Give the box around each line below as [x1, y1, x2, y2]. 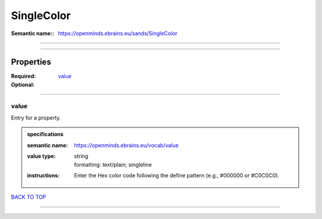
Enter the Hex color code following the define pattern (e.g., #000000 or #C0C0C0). [74, 171, 280, 179]
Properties [11, 57, 51, 67]
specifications [27, 131, 64, 138]
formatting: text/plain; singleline [74, 161, 152, 168]
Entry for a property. [11, 114, 61, 121]
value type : [27, 152, 56, 160]
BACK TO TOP [11, 193, 47, 201]
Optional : [11, 81, 35, 88]
